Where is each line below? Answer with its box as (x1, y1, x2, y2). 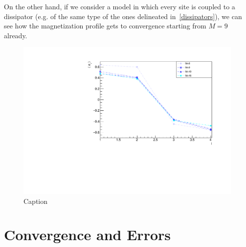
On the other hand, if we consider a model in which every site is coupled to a (4, 1, 235, 11)
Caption (23, 196, 48, 206)
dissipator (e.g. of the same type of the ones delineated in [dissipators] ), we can (4, 11, 242, 21)
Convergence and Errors (4, 224, 171, 245)
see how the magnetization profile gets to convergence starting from (4, 21, 206, 31)
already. (4, 30, 27, 40)
